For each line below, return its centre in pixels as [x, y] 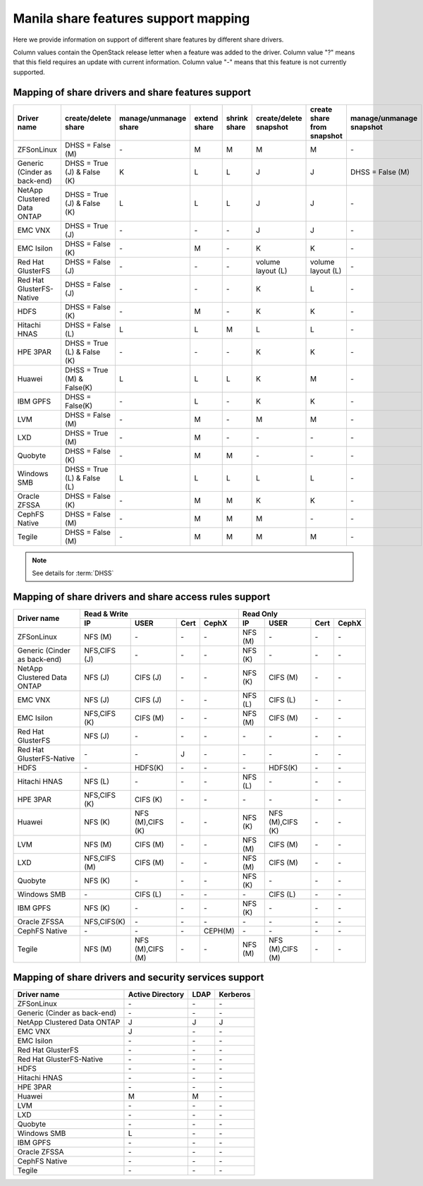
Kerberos [235, 995]
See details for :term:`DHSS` [73, 573]
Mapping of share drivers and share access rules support [142, 597]
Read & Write [106, 614]
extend [206, 118]
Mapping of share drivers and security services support [139, 978]
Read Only [260, 614]
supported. [29, 72]
